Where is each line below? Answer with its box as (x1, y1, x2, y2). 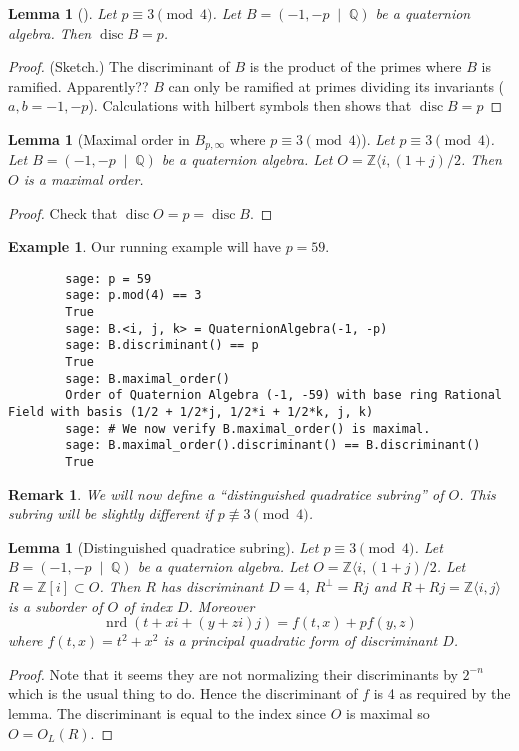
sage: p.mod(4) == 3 (65, 288, 202, 303)
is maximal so (345, 703, 430, 724)
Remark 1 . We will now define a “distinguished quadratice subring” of (8, 483, 444, 504)
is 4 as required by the (373, 683, 511, 704)
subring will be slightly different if (8, 503, 213, 524)
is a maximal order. (23, 169, 144, 190)
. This (459, 483, 496, 504)
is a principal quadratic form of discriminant (163, 630, 438, 651)
